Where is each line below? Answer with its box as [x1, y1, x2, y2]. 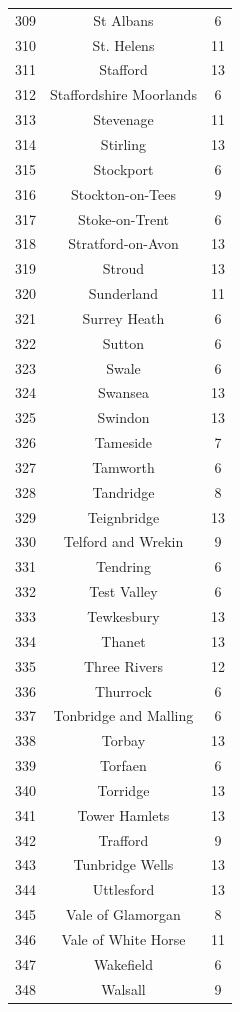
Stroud [102, 258, 145, 279]
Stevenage [93, 109, 154, 130]
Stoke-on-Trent [77, 208, 169, 229]
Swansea [97, 382, 149, 403]
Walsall [101, 978, 146, 999]
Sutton [102, 332, 145, 353]
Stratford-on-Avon [68, 233, 179, 254]
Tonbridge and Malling [53, 705, 194, 726]
